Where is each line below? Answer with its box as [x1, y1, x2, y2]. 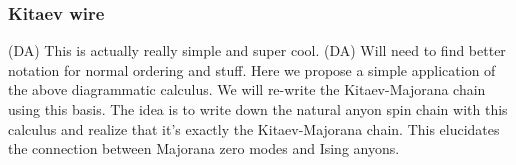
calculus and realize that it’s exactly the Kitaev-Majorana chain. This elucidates [8, 118, 500, 139]
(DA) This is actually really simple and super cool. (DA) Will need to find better [8, 40, 506, 61]
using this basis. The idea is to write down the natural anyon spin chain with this [8, 99, 508, 119]
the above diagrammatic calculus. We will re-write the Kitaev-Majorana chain [8, 79, 486, 100]
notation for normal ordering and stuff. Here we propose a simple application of [8, 59, 496, 80]
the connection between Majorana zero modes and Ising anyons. [8, 138, 400, 159]
